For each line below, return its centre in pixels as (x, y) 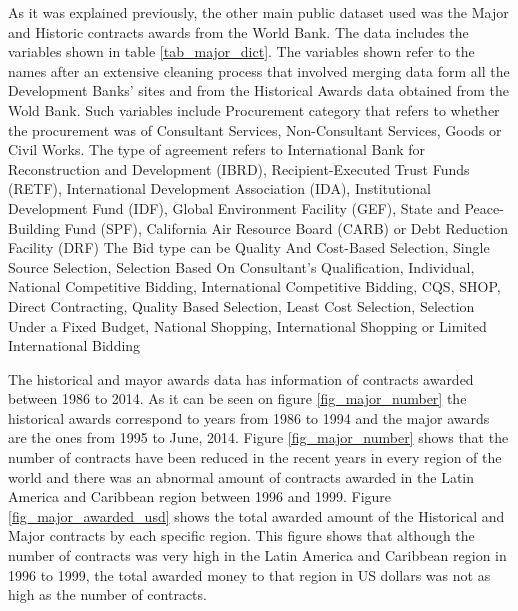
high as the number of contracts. (107, 594)
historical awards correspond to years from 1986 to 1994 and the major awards (249, 417)
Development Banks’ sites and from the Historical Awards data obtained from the (259, 90)
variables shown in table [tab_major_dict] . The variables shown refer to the (241, 51)
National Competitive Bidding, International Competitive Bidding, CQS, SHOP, (254, 286)
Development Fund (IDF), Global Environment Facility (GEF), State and (234, 207)
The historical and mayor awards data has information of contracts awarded (241, 378)
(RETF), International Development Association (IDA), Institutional (219, 188)
